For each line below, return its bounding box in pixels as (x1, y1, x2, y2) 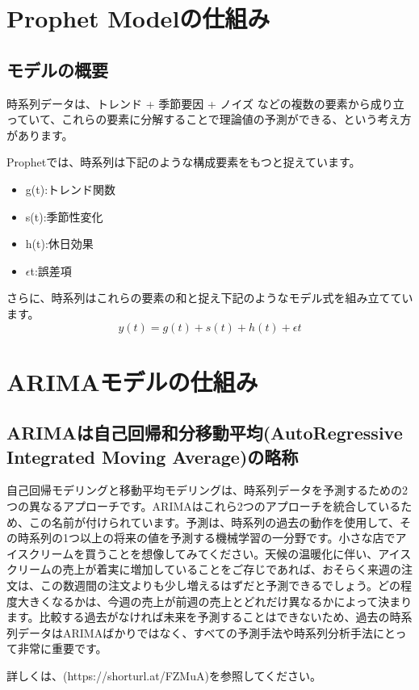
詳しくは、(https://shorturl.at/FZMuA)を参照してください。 (6, 667, 322, 684)
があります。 (6, 126, 73, 143)
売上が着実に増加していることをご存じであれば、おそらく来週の (62, 561, 402, 578)
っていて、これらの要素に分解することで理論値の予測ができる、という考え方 (6, 111, 412, 128)
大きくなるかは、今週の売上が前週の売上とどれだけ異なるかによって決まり (17, 592, 413, 609)
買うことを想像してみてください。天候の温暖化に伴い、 (85, 545, 379, 562)
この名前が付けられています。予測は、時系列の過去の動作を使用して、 (28, 513, 400, 530)
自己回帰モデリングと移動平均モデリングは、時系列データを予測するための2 (6, 482, 408, 499)
